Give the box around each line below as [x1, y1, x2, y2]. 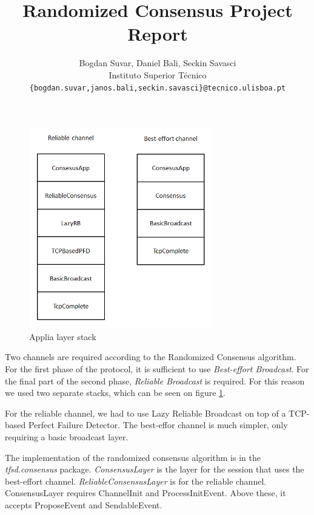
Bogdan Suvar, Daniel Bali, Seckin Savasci [79, 56, 236, 69]
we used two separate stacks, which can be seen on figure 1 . [5, 386, 226, 399]
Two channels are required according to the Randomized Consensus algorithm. [5, 350, 296, 363]
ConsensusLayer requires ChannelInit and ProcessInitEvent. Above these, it [5, 486, 286, 499]
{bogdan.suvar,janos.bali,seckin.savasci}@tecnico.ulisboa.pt [29, 83, 286, 92]
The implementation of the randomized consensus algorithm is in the [5, 451, 261, 463]
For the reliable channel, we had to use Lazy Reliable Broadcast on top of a [5, 406, 286, 419]
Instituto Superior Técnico [109, 68, 207, 81]
